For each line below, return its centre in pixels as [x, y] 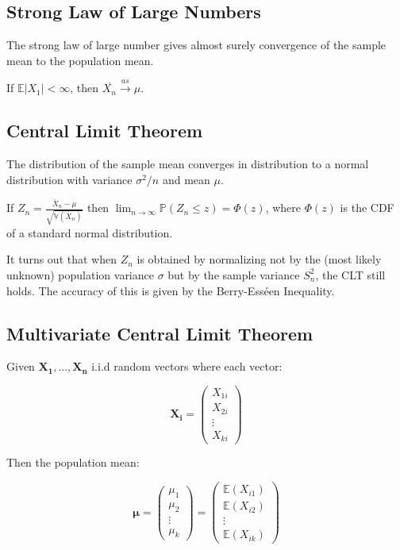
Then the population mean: [73, 462]
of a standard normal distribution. [90, 232]
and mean [186, 179]
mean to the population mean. [80, 60]
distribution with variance [69, 179]
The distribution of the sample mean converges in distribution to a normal [188, 163]
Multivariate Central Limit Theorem [160, 333]
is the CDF [367, 208]
